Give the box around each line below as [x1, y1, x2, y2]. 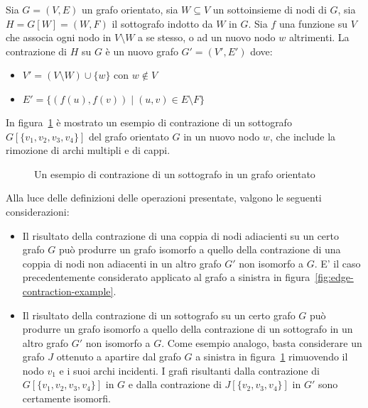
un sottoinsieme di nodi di [212, 2, 327, 16]
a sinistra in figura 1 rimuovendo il [195, 349, 348, 364]
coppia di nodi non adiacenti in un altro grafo [22, 255, 222, 270]
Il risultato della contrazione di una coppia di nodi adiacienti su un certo [22, 228, 339, 243]
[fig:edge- [315, 270, 354, 285]
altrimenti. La [288, 30, 350, 45]
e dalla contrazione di [128, 377, 222, 392]
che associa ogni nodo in [6, 30, 112, 45]
